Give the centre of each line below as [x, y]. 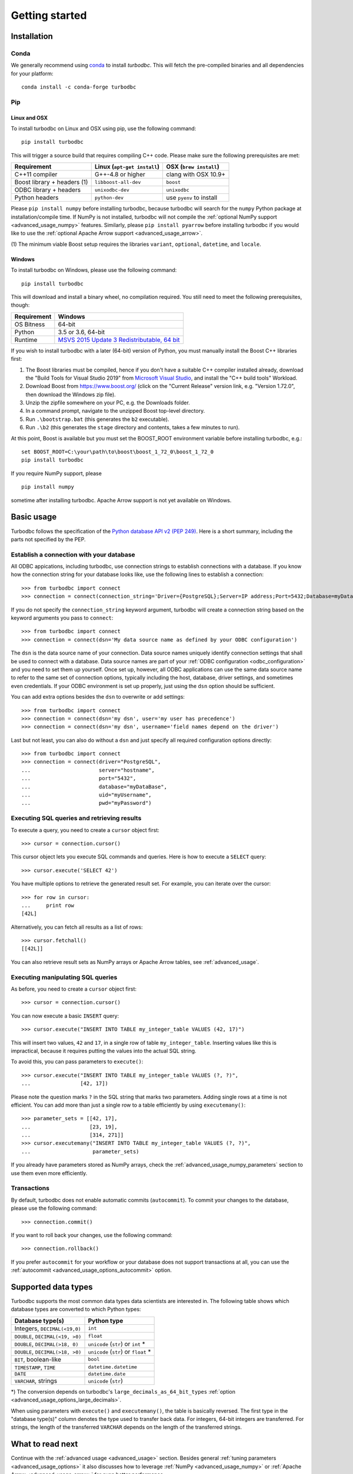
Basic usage [34, 517]
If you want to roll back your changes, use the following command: [92, 1235]
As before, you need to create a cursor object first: [74, 989]
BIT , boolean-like [38, 1359]
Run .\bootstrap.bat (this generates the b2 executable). [97, 419]
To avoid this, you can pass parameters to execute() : [77, 1062]
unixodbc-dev [112, 190]
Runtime [26, 340]
